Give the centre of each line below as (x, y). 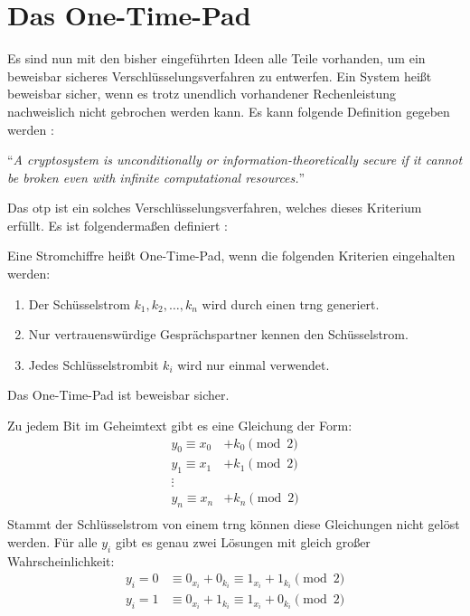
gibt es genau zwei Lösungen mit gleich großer (243, 541)
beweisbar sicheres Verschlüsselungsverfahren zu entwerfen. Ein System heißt (220, 76)
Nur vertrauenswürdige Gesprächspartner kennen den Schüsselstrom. (218, 334)
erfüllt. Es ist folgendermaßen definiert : (117, 225)
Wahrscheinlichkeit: (61, 560)
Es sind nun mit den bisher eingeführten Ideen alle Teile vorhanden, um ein (216, 58)
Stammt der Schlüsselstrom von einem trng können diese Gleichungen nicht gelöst (234, 524)
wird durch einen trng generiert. (291, 303)
